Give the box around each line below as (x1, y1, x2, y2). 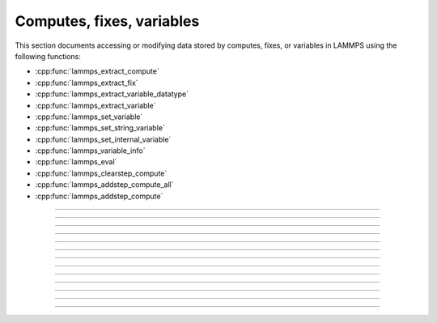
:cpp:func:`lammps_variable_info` (35, 146, 146, 155)
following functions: (15, 51, 81, 61)
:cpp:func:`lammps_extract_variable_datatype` (35, 89, 189, 99)
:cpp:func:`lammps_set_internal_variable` (35, 134, 172, 144)
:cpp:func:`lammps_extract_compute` (35, 66, 159, 76)
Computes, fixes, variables (15, 12, 200, 30)
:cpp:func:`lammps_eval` (35, 157, 117, 167)
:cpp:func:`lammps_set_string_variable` (35, 123, 165, 133)
